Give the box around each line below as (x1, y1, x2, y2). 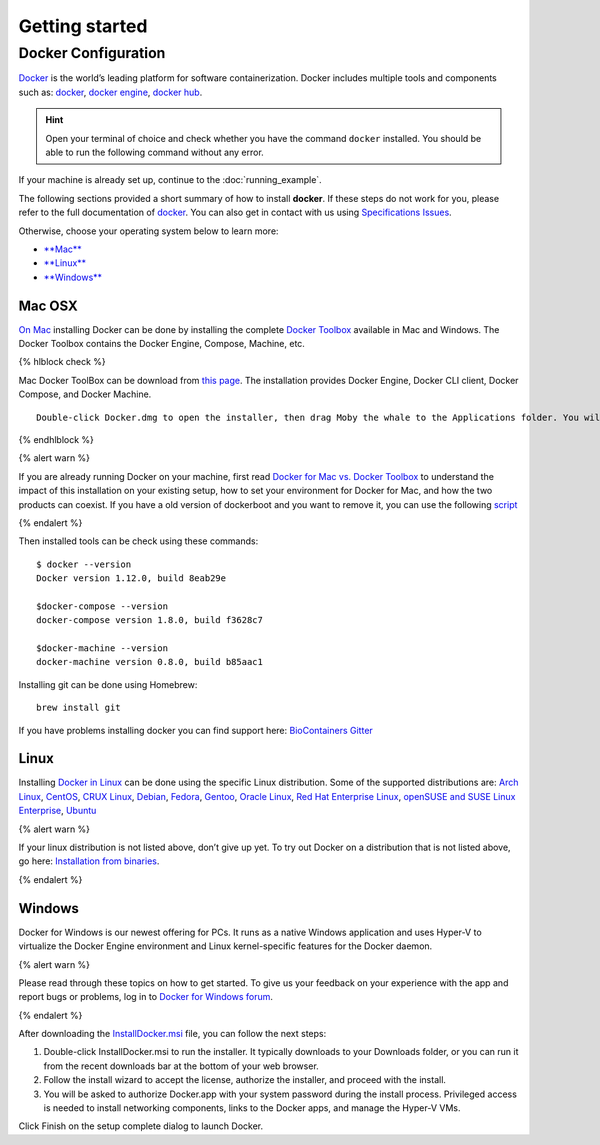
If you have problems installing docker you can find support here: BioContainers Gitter (18, 724, 374, 736)
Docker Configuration (18, 44, 166, 62)
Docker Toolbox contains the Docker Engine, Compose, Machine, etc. (18, 337, 305, 349)
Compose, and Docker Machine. (18, 388, 152, 400)
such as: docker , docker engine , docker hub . (18, 86, 203, 98)
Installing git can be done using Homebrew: (18, 678, 198, 690)
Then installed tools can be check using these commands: (18, 535, 259, 547)
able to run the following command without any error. (45, 146, 264, 158)
